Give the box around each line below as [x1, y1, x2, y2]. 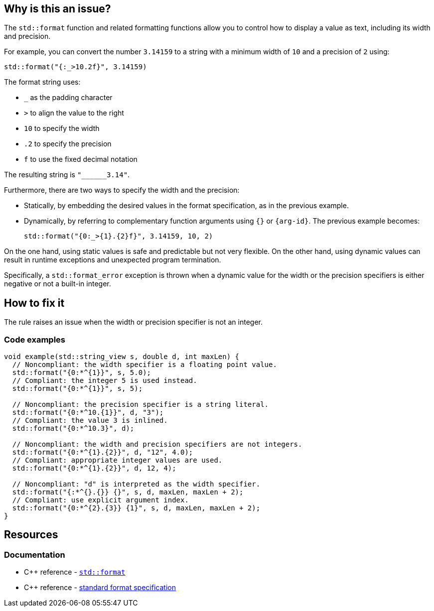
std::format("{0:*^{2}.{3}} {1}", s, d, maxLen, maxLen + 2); [12, 504, 261, 512]
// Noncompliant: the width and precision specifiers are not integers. [12, 440, 302, 449]
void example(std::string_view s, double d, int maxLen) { [4, 353, 240, 361]
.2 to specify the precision [24, 139, 112, 148]
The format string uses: [4, 78, 81, 87]
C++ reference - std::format [24, 568, 126, 577]
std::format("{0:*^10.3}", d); [12, 424, 135, 433]
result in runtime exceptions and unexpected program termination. [4, 255, 221, 264]
